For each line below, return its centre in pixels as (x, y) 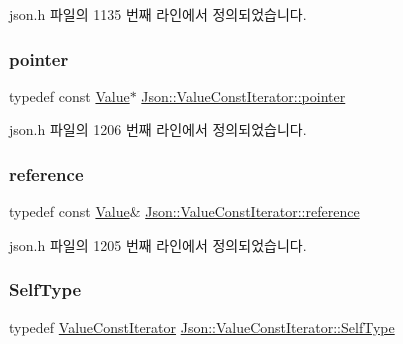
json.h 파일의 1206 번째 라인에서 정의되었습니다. (158, 129)
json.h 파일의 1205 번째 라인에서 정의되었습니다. (158, 244)
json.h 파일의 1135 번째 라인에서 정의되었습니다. (158, 14)
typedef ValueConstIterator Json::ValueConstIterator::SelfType (202, 326)
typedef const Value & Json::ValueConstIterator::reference (184, 211)
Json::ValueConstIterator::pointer (243, 95)
